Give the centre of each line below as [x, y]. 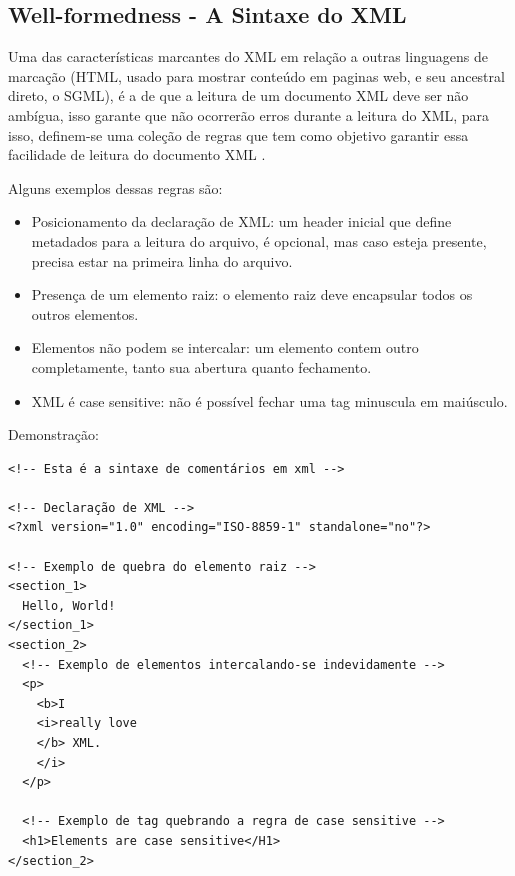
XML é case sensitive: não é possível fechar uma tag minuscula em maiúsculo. [269, 400]
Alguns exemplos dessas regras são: [115, 187]
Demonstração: [53, 434]
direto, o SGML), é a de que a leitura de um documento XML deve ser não [238, 95]
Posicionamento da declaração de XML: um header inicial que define [241, 221]
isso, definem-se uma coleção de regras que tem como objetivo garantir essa [238, 134]
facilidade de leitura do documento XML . [137, 154]
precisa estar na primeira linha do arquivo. [162, 260]
